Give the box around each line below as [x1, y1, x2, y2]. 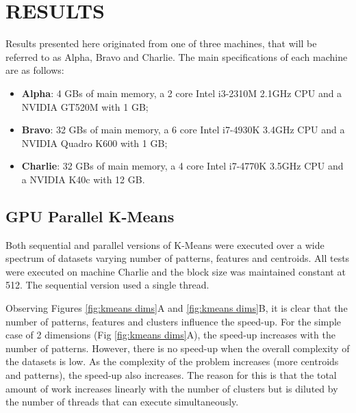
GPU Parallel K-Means [5, 205, 175, 226]
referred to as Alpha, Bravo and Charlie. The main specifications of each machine [5, 49, 348, 64]
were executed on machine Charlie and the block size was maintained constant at [5, 264, 346, 278]
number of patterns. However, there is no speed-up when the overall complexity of [5, 341, 350, 355]
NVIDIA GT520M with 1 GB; [21, 99, 149, 114]
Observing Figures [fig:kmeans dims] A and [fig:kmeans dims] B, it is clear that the [5, 301, 348, 315]
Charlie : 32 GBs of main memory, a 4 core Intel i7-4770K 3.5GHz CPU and [21, 159, 344, 173]
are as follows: [5, 63, 64, 77]
